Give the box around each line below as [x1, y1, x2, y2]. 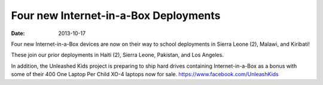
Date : [11, 30, 25, 37]
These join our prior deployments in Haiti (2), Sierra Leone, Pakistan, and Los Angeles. [11, 51, 224, 59]
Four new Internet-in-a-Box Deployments [11, 9, 221, 22]
